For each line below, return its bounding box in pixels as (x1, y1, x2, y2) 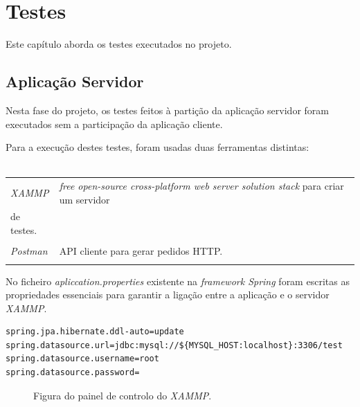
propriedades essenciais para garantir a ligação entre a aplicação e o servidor (6, 287, 330, 302)
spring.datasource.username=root (6, 354, 159, 364)
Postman (10, 244, 48, 258)
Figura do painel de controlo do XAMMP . (33, 388, 212, 402)
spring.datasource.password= (6, 368, 140, 378)
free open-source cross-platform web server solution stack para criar (59, 179, 344, 193)
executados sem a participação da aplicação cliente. (6, 116, 223, 131)
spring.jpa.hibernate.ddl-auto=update (6, 327, 184, 337)
